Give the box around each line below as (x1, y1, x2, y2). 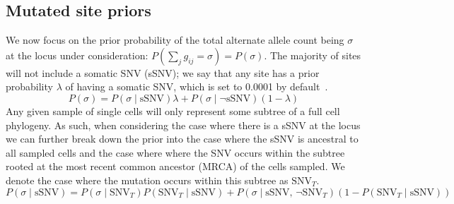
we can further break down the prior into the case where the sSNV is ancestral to (6, 131, 359, 146)
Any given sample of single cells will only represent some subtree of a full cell (6, 103, 340, 118)
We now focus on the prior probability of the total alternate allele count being (6, 32, 344, 47)
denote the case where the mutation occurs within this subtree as (6, 172, 289, 187)
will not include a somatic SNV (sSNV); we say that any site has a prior (6, 65, 320, 80)
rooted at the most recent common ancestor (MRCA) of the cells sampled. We (6, 159, 345, 174)
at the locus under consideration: (6, 47, 149, 62)
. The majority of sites (264, 47, 361, 62)
